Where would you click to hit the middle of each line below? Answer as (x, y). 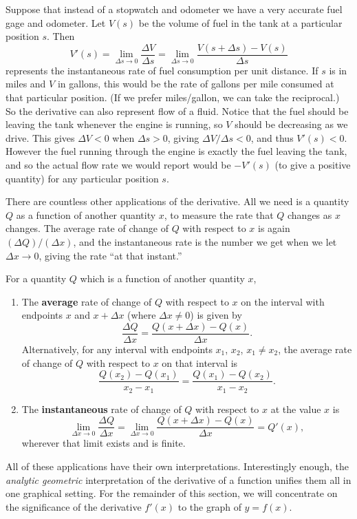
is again (274, 228)
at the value (296, 409)
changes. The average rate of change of (87, 228)
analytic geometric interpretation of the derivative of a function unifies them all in (178, 479)
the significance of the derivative (74, 506)
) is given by (216, 315)
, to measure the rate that (219, 214)
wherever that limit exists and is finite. (104, 443)
